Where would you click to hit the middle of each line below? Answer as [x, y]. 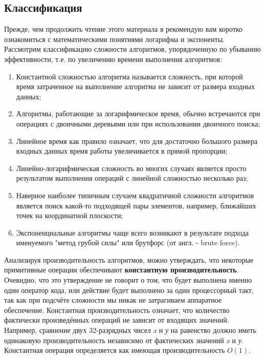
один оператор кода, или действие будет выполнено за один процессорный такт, [129, 290]
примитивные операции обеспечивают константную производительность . [122, 270]
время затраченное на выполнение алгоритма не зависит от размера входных [135, 86]
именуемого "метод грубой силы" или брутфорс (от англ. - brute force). [128, 242]
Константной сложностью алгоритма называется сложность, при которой [129, 76]
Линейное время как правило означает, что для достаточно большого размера [137, 141]
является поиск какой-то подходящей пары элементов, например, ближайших [136, 205]
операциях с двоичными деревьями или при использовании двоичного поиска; [138, 123]
